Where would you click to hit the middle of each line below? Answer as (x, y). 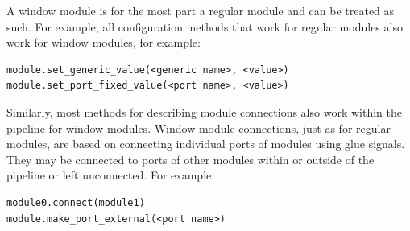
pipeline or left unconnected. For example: (111, 175)
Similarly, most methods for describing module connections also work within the (204, 111)
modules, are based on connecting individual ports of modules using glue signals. (206, 144)
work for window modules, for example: (104, 42)
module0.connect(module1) (76, 202)
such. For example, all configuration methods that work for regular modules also (205, 26)
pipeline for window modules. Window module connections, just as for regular (199, 128)
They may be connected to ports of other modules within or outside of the (191, 159)
